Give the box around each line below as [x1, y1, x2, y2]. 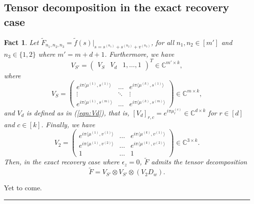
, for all [151, 37, 174, 47]
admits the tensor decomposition [151, 157, 247, 167]
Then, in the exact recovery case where [4, 157, 120, 167]
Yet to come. [4, 182, 42, 193]
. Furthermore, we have [105, 48, 174, 59]
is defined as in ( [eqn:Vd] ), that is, [26, 107, 129, 117]
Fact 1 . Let [4, 37, 39, 47]
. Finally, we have [41, 119, 95, 129]
